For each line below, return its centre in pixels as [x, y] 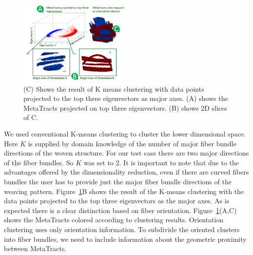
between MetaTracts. [35, 248]
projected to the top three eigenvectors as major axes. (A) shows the [126, 98]
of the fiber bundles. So [39, 162]
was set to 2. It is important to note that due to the [161, 162]
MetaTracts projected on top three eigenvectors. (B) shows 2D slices [125, 108]
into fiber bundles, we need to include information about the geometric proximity [125, 239]
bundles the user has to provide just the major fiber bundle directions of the [118, 182]
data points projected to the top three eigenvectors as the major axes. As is [117, 201]
